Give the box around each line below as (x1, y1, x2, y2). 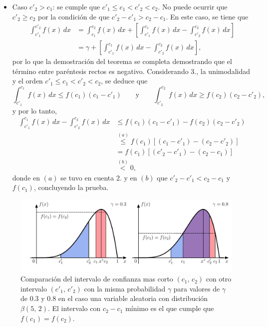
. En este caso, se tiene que (166, 11, 249, 21)
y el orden (12, 75, 43, 86)
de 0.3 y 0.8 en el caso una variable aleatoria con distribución (20, 293, 208, 303)
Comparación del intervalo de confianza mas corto (20, 273, 173, 284)
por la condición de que (37, 11, 110, 21)
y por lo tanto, (12, 105, 57, 115)
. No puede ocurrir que (158, 1, 228, 11)
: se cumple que (52, 1, 100, 11)
